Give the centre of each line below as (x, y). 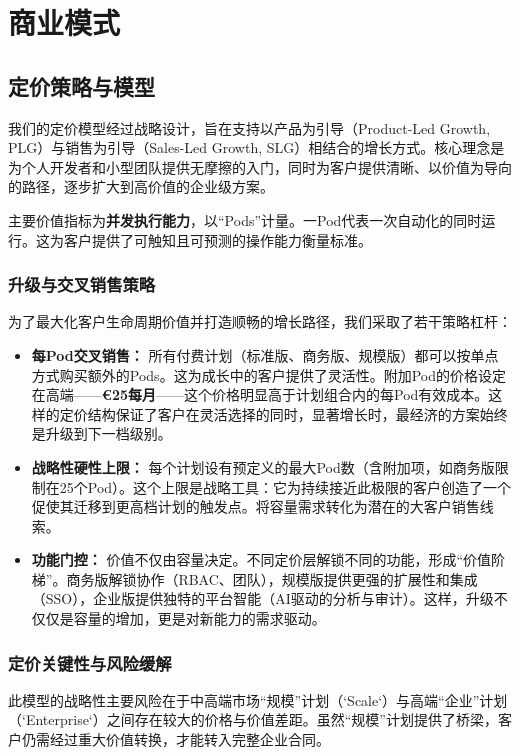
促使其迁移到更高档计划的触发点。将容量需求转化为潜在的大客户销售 (255, 506)
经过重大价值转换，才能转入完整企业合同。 (189, 739)
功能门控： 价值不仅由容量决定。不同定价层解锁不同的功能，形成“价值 (261, 559)
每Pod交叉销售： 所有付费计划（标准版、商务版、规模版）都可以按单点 (265, 354)
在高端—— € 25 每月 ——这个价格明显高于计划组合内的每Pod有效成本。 (260, 394)
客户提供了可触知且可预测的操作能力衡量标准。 (217, 239)
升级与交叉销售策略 (82, 284)
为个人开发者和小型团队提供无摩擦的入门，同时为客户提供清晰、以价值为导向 (260, 166)
